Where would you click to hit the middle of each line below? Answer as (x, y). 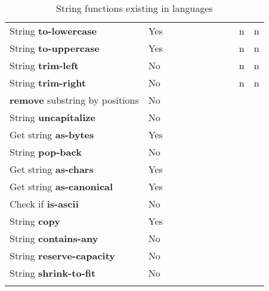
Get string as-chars (52, 169)
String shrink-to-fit (53, 273)
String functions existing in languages (134, 8)
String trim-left (44, 65)
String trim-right (48, 83)
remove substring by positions (74, 100)
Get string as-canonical (61, 186)
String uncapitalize (52, 117)
